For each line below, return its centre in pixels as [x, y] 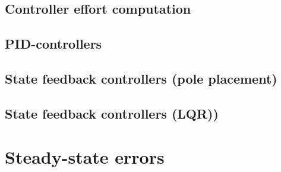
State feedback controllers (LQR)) [112, 113]
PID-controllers [53, 44]
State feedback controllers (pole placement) [141, 78]
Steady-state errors [85, 157]
